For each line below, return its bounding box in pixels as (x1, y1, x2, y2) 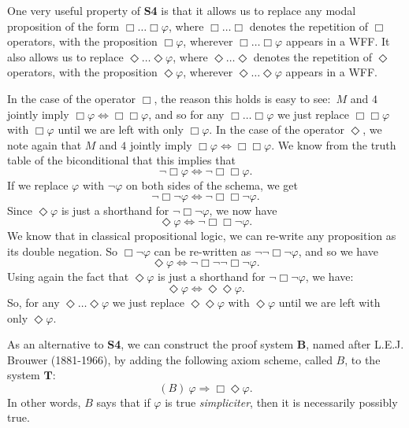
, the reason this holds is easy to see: (154, 90, 331, 106)
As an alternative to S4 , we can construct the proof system (7, 336, 294, 352)
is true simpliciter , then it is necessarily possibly (165, 393, 398, 410)
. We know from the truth (271, 136, 396, 153)
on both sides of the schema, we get (125, 176, 298, 193)
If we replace (7, 176, 69, 193)
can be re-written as (154, 242, 251, 259)
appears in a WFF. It (285, 33, 390, 50)
